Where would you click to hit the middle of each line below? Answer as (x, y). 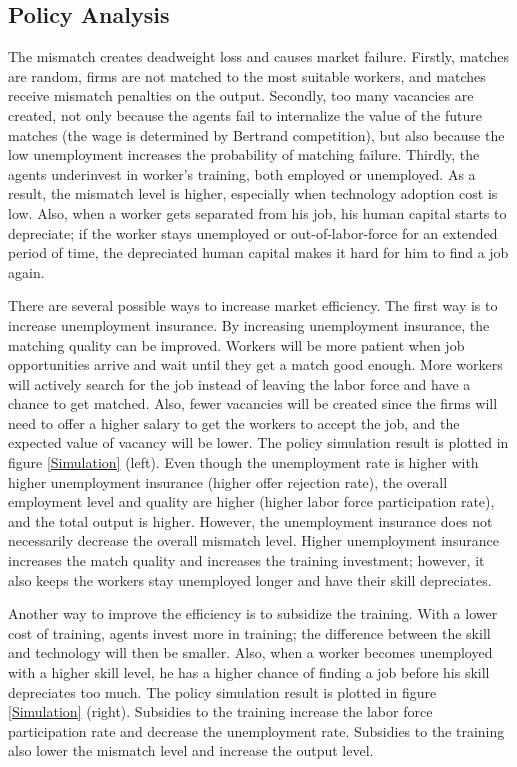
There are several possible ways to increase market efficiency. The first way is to (253, 305)
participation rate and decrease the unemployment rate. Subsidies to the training (256, 730)
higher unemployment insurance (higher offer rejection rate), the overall (228, 481)
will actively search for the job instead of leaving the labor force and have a (239, 383)
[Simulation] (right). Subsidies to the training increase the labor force (220, 711)
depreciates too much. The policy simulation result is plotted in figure (222, 691)
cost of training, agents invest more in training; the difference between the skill (249, 632)
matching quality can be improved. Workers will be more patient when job (236, 344)
